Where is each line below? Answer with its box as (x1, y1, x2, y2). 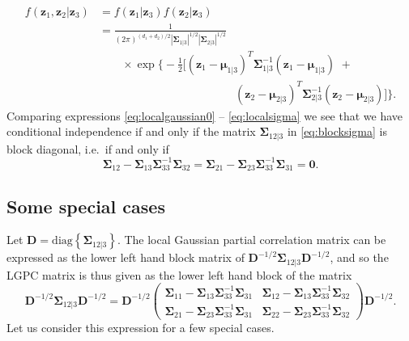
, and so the (330, 249, 389, 266)
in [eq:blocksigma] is (287, 123, 387, 140)
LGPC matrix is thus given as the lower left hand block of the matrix (6, 266, 352, 283)
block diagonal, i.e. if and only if (6, 140, 169, 157)
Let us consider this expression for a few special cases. (6, 319, 275, 336)
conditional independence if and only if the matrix (6, 123, 256, 140)
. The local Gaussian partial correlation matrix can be (117, 231, 386, 248)
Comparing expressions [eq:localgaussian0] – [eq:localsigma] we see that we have (6, 107, 403, 124)
